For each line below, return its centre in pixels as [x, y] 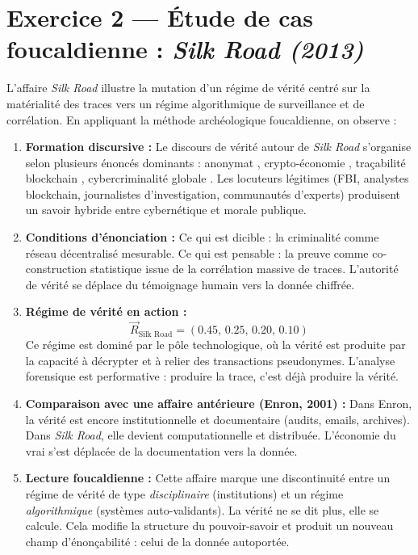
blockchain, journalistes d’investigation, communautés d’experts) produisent [213, 193]
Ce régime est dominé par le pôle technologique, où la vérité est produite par [215, 345]
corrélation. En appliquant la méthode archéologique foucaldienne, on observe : [202, 119]
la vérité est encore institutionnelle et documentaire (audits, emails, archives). [217, 419]
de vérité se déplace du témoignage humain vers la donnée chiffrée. [190, 284]
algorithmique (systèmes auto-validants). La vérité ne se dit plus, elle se [202, 509]
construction [56, 269]
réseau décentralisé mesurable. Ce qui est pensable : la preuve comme [197, 252]
